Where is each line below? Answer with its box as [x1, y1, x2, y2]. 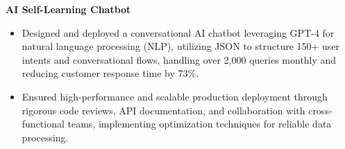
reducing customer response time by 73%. [22, 66, 199, 80]
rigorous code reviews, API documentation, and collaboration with [22, 103, 305, 117]
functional [22, 116, 65, 131]
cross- [308, 103, 333, 117]
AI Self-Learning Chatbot [6, 2, 131, 16]
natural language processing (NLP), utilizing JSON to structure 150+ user [22, 39, 340, 53]
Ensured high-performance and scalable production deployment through [22, 89, 328, 103]
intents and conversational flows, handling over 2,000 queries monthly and [22, 52, 337, 67]
